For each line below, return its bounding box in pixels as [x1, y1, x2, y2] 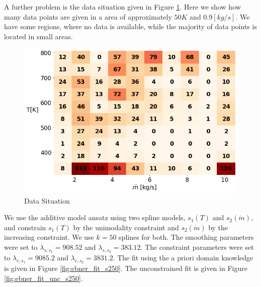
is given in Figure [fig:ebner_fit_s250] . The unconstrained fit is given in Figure [4, 263, 247, 273]
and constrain [4, 222, 46, 232]
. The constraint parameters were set [140, 242, 254, 252]
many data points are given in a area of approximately [4, 11, 172, 22]
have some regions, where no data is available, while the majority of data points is [4, 21, 257, 32]
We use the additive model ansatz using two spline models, [4, 212, 186, 223]
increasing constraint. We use [4, 232, 94, 242]
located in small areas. [4, 31, 73, 41]
